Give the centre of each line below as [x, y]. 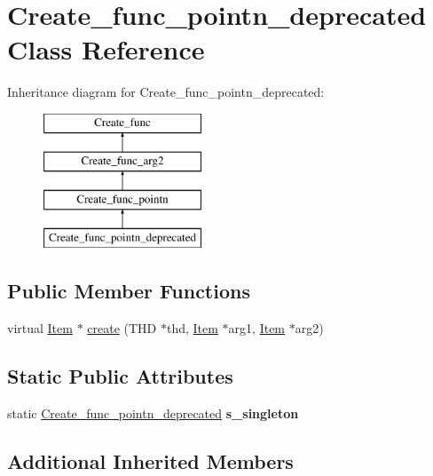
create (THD [122, 327]
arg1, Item [257, 327]
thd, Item [192, 327]
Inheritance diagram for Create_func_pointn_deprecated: [166, 92]
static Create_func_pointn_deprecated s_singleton [153, 413]
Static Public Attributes [120, 375]
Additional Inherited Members [150, 460]
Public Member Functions [129, 291]
